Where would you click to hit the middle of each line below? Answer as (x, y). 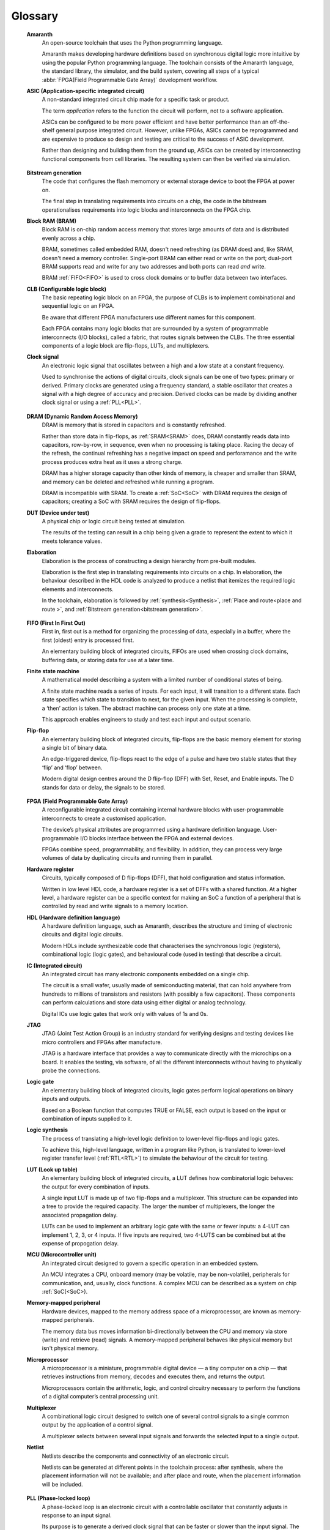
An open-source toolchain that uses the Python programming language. (132, 42)
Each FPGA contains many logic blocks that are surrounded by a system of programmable (155, 329)
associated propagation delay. (80, 1215)
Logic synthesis (47, 1130)
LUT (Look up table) (52, 1170)
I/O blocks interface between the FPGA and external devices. (157, 838)
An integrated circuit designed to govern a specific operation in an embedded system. (150, 1263)
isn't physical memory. (70, 1348)
